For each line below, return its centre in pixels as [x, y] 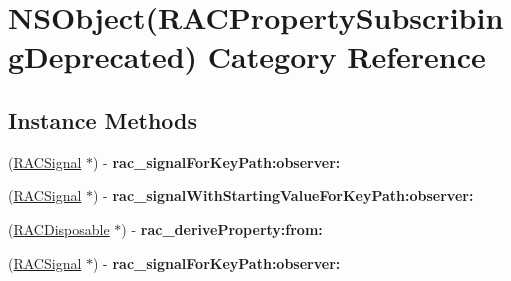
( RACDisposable [59, 228]
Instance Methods [102, 119]
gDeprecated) [103, 56]
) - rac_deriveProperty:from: [222, 228]
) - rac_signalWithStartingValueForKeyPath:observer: [283, 195]
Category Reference [346, 56]
